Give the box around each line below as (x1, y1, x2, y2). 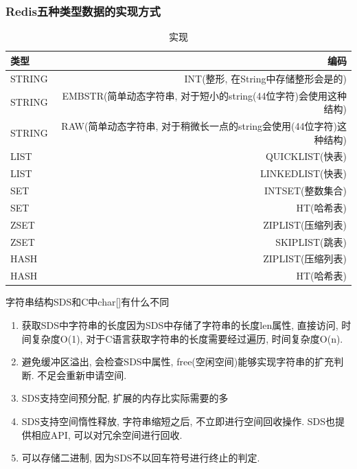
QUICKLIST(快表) (265, 149, 347, 163)
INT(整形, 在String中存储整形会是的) (184, 71, 347, 85)
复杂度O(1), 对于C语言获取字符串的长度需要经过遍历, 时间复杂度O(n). (31, 331, 343, 345)
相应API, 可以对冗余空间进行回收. (31, 427, 183, 442)
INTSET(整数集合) (264, 183, 347, 198)
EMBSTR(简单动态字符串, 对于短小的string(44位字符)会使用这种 (62, 88, 347, 102)
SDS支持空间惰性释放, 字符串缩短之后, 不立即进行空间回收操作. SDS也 (21, 413, 335, 428)
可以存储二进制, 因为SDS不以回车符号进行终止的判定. (21, 450, 260, 465)
